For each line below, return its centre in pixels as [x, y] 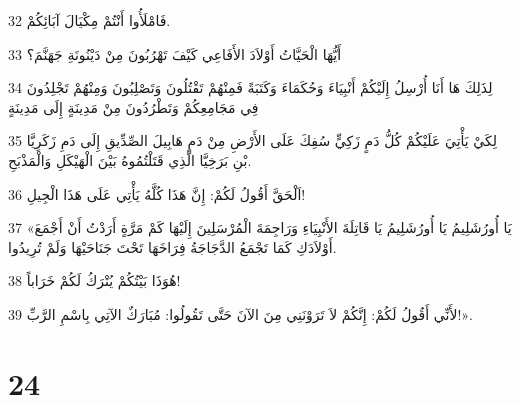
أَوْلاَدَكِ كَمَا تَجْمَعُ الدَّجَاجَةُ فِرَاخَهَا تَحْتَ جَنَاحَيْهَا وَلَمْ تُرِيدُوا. [172, 246]
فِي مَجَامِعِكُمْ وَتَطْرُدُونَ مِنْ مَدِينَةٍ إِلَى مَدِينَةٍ [133, 106]
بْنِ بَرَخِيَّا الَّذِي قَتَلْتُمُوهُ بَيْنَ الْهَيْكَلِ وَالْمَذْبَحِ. [130, 159]
